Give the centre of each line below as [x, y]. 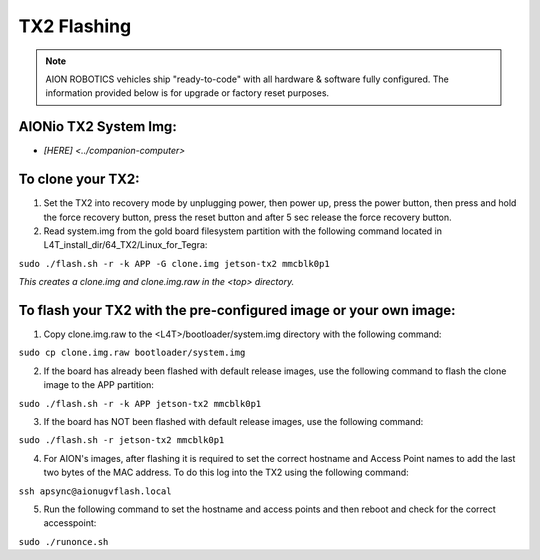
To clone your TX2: [79, 179]
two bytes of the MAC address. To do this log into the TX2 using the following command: [226, 472]
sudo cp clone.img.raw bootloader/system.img [132, 353]
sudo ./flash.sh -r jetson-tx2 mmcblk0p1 [121, 440]
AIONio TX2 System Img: [97, 126]
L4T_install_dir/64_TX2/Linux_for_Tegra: [125, 245]
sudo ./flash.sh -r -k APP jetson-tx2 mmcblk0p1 [140, 403]
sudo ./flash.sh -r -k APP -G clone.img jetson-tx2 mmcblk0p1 [174, 263]
